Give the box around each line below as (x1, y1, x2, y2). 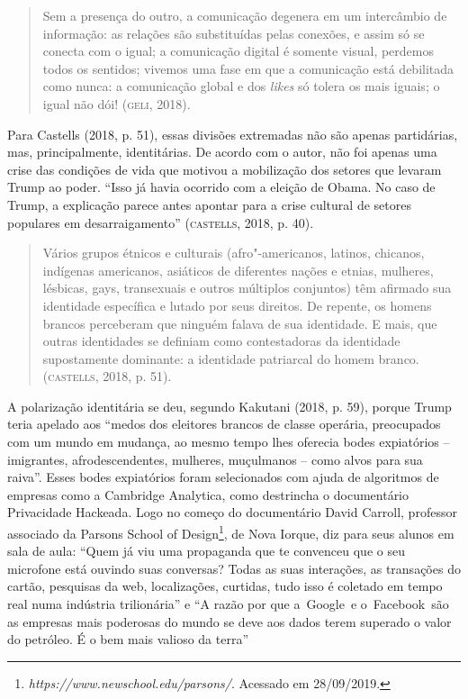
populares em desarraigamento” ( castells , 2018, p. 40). (7, 213, 314, 231)
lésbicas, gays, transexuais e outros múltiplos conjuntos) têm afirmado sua (42, 278, 452, 297)
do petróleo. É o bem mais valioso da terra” (7, 630, 249, 649)
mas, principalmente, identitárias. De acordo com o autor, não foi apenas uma (7, 142, 437, 161)
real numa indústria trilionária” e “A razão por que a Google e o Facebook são (7, 595, 449, 613)
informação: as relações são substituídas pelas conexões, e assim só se (42, 23, 425, 42)
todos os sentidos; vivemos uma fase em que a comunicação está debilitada (42, 59, 454, 77)
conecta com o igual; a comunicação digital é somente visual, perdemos (42, 41, 435, 60)
